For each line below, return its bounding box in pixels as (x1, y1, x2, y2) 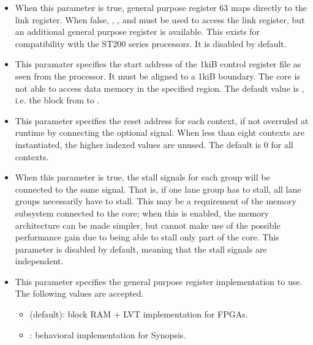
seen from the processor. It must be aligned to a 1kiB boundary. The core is (15, 69, 300, 82)
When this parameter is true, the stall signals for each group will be (15, 171, 270, 184)
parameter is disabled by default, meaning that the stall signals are (15, 242, 267, 255)
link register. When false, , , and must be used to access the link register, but (15, 13, 305, 26)
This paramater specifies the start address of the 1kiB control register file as (15, 57, 301, 70)
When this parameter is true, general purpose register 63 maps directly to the (15, 1, 307, 13)
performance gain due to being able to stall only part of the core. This (15, 231, 279, 243)
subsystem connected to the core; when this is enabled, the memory (15, 206, 269, 219)
